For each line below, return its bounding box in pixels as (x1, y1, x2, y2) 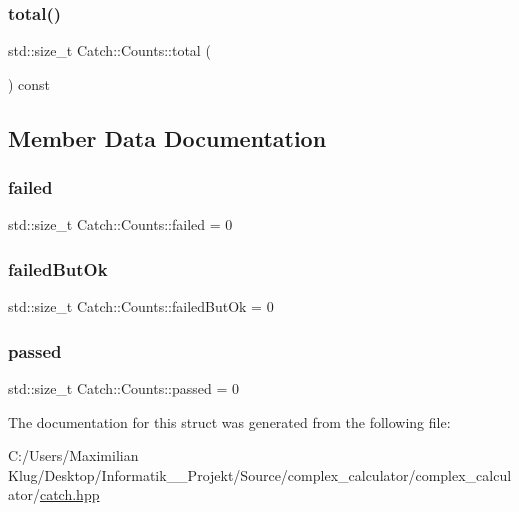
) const (8, 73, 51, 94)
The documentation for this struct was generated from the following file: (8, 411, 451, 432)
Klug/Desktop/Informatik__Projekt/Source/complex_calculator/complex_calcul (8, 464, 512, 485)
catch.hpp (39, 484, 100, 505)
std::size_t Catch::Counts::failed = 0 (8, 214, 233, 235)
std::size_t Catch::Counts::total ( (8, 40, 211, 61)
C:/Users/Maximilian (8, 445, 139, 466)
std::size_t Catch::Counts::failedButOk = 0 (8, 296, 274, 317)
